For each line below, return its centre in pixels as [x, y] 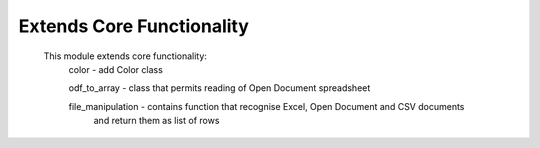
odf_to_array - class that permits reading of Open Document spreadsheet [219, 88]
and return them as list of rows [156, 121]
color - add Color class [116, 69]
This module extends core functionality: [125, 56]
